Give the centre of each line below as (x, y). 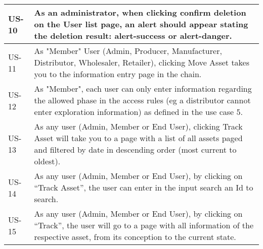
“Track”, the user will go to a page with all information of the (144, 225)
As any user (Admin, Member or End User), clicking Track (138, 126)
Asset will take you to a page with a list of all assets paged (138, 138)
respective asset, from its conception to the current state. (135, 237)
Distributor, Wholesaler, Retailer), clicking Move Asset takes (142, 62)
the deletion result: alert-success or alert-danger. (133, 36)
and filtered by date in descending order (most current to (135, 149)
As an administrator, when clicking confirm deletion (140, 12)
